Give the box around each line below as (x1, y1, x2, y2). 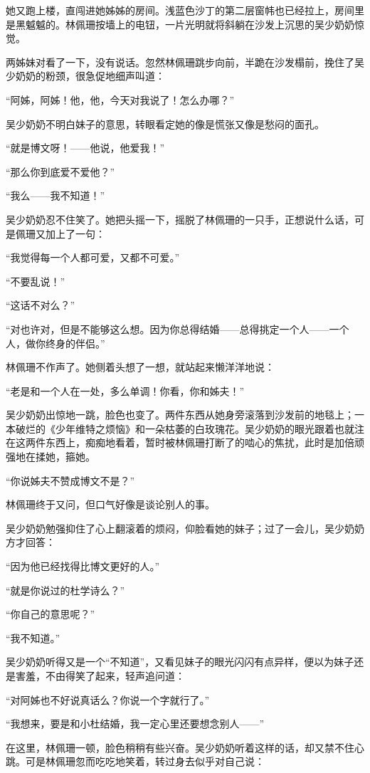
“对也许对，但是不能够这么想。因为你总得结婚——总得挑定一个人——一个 (6, 321, 349, 336)
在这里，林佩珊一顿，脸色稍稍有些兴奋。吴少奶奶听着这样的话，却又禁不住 (6, 740, 354, 754)
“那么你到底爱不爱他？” (6, 164, 115, 179)
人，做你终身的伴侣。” (6, 335, 105, 350)
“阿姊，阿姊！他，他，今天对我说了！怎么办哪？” (6, 92, 235, 107)
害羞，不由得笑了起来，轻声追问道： (15, 668, 185, 683)
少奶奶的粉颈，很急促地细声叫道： (6, 68, 165, 83)
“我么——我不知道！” (6, 188, 105, 203)
